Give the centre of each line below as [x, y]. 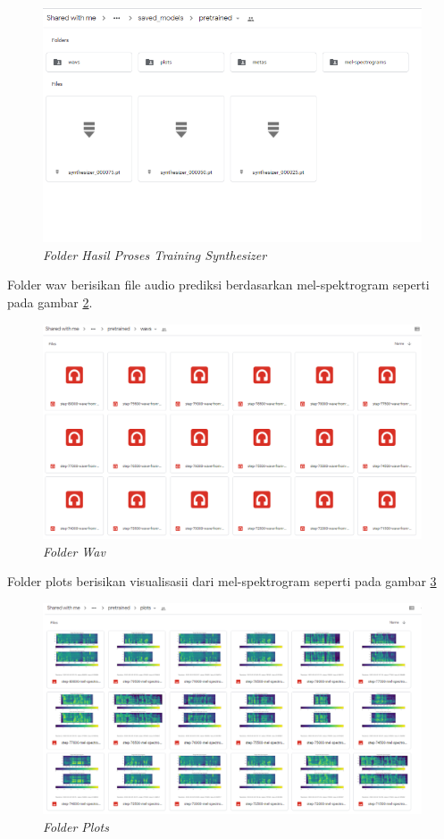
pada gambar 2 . [50, 302]
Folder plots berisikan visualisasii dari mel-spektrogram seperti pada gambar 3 [222, 581]
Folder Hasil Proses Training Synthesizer [155, 254]
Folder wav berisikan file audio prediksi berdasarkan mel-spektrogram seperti [218, 285]
